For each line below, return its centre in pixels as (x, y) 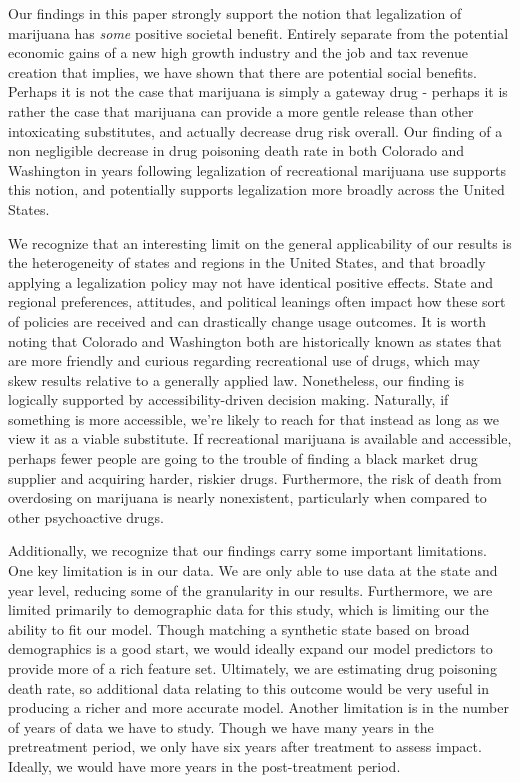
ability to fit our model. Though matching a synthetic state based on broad (239, 628)
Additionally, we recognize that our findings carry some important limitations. (247, 550)
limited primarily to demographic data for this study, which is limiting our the (248, 609)
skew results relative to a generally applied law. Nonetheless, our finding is (236, 379)
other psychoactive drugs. (86, 516)
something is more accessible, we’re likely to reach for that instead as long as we (253, 418)
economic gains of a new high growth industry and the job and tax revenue (238, 52)
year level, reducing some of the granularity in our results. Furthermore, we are (250, 589)
